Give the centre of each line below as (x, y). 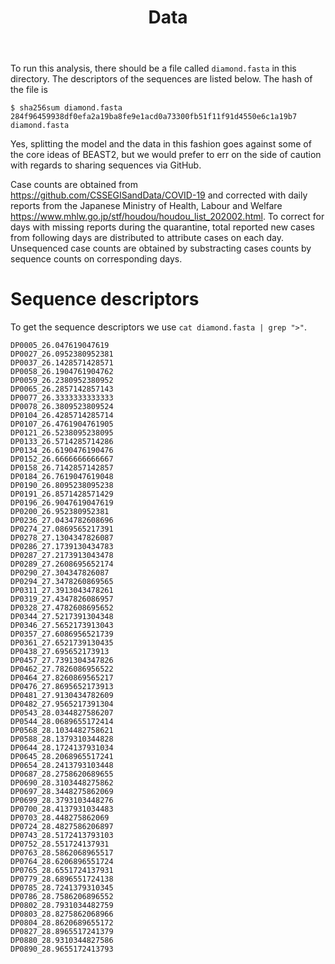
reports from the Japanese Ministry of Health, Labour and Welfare (146, 206)
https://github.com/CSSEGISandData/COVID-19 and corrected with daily (159, 195)
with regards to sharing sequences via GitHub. (106, 165)
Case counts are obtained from (74, 185)
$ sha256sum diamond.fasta (66, 108)
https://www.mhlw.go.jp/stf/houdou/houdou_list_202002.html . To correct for (167, 217)
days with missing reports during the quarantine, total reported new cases (162, 227)
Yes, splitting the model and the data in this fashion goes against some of (161, 144)
